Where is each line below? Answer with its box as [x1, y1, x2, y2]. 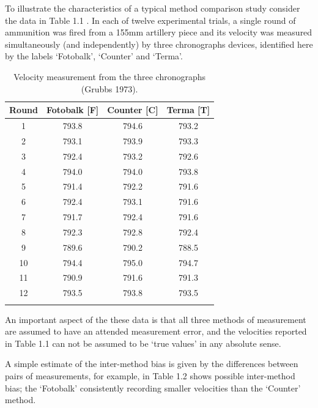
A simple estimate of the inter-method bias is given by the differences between [5, 357, 298, 370]
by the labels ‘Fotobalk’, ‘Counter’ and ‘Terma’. [5, 50, 183, 62]
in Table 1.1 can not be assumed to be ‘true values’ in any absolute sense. [5, 336, 281, 349]
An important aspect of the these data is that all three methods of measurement [5, 313, 306, 325]
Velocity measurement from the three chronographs [13, 70, 206, 83]
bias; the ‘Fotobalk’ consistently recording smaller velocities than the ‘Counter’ [5, 381, 301, 394]
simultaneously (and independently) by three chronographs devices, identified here [5, 37, 313, 50]
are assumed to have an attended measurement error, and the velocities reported [5, 325, 307, 338]
